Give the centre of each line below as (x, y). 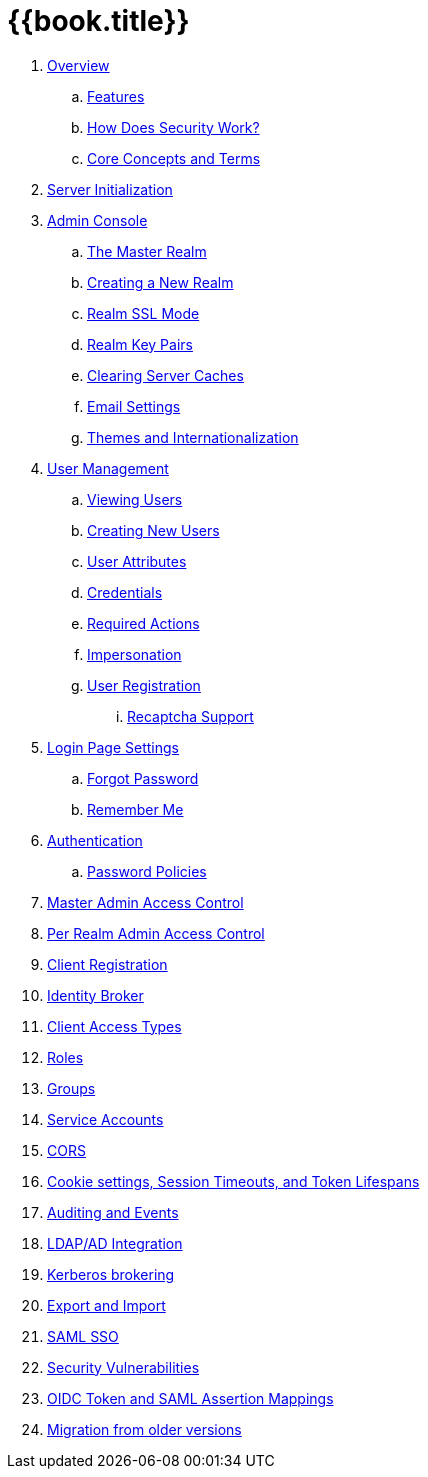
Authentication (95, 840)
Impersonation (134, 654)
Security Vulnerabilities (123, 1367)
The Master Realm (147, 251)
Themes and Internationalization (193, 437)
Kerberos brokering (111, 1274)
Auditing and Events (113, 1212)
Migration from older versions (144, 1429)
